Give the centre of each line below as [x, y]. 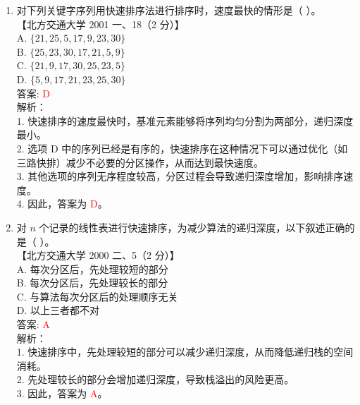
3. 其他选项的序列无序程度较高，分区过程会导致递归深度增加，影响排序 [180, 176]
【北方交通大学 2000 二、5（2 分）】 [98, 255]
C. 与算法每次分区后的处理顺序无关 [97, 296]
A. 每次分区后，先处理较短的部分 [92, 268]
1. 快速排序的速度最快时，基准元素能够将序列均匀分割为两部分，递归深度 [185, 120]
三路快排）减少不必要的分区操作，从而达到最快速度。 [140, 162]
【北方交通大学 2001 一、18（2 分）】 [100, 24]
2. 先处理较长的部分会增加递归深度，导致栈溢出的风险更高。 [155, 379]
